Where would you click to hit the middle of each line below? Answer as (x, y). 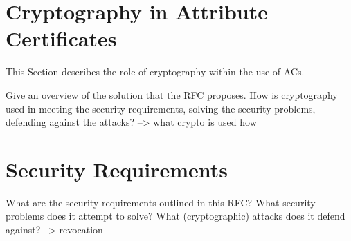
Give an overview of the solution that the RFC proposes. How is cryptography (172, 94)
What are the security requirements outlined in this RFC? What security (161, 202)
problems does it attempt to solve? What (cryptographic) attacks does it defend (175, 216)
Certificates (61, 38)
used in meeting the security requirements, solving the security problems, (161, 108)
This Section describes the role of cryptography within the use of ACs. (155, 71)
